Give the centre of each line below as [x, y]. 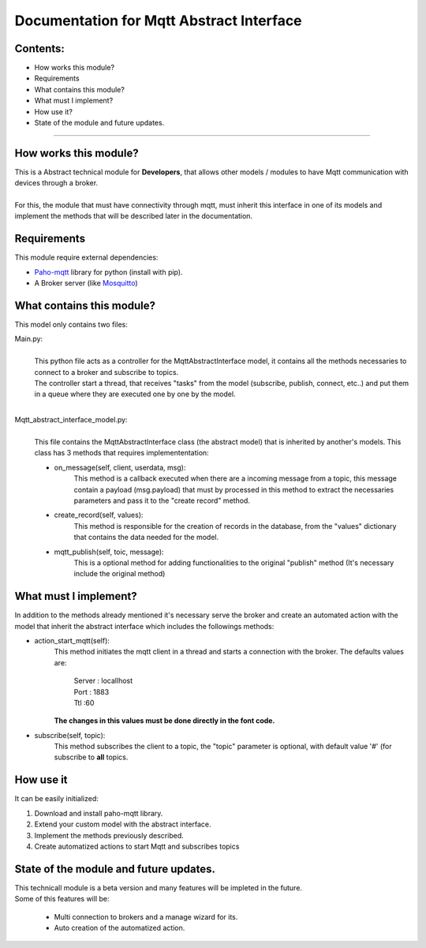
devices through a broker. [56, 183]
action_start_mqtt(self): [72, 640]
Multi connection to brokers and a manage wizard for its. [146, 916]
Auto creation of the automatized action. [120, 928]
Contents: [39, 49]
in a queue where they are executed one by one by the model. [135, 394]
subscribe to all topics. [91, 757]
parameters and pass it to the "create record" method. [162, 500]
